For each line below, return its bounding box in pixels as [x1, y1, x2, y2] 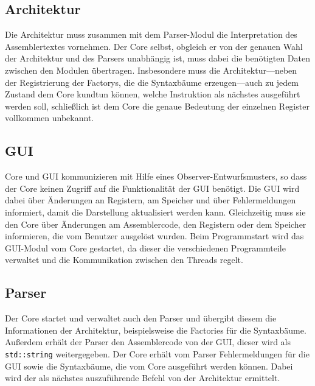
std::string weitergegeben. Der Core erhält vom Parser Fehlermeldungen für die [5, 347, 310, 360]
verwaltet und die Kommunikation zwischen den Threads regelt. [5, 253, 243, 266]
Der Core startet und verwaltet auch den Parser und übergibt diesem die [5, 312, 277, 325]
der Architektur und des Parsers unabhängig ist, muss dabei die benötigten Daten [5, 52, 310, 65]
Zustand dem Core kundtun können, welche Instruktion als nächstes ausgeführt [5, 88, 300, 100]
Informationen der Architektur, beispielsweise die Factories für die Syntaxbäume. [5, 323, 306, 336]
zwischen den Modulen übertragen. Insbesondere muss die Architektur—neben [5, 63, 297, 76]
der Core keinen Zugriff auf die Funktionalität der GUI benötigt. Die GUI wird [5, 181, 300, 194]
